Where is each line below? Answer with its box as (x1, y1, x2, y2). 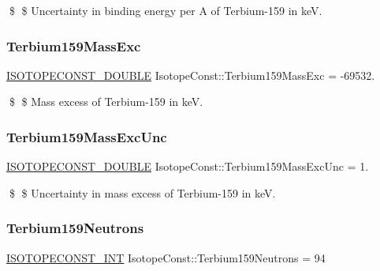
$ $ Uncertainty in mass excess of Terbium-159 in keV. (9, 184, 276, 201)
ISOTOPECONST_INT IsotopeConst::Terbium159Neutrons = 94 (6, 249, 326, 265)
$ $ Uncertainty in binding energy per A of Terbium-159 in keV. (9, 2, 322, 18)
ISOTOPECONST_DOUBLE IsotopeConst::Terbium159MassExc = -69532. (6, 66, 375, 83)
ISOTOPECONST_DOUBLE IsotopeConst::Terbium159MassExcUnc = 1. (6, 158, 369, 175)
